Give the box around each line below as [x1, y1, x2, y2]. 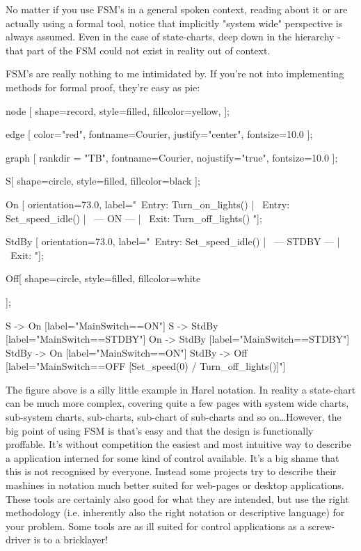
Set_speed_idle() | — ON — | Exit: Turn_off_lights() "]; [6, 210, 262, 225]
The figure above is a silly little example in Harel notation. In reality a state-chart [6, 382, 356, 396]
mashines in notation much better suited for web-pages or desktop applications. [6, 478, 344, 492]
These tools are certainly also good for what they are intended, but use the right [6, 491, 349, 506]
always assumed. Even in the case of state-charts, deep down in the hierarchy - [6, 29, 341, 44]
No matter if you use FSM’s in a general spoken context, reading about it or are [6, 2, 348, 16]
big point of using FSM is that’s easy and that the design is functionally [6, 423, 314, 437]
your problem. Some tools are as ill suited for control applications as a [6, 518, 305, 533]
